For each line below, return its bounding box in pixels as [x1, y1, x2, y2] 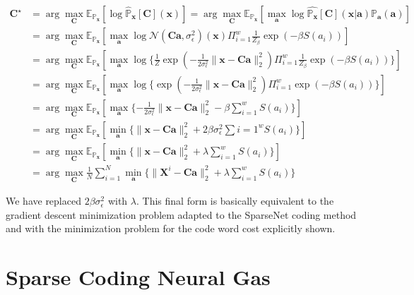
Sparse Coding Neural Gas [6, 263, 271, 291]
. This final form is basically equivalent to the [136, 193, 334, 208]
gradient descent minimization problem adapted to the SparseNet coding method [6, 207, 357, 222]
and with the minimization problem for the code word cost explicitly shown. [6, 221, 336, 236]
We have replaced [6, 193, 81, 208]
